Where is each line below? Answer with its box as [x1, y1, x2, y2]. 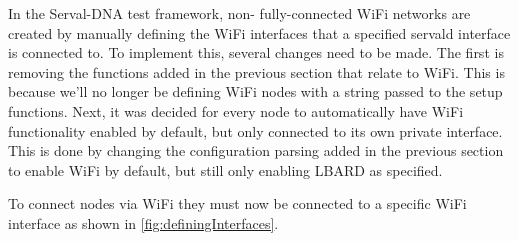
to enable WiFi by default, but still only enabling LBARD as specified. [8, 159, 443, 180]
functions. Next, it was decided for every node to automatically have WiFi [8, 100, 464, 121]
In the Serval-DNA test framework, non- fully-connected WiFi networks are [8, 3, 471, 23]
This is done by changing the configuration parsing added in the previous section [8, 140, 504, 161]
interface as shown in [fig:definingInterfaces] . [8, 212, 279, 233]
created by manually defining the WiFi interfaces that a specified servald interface [8, 22, 511, 43]
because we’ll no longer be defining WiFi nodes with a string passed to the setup [8, 81, 503, 102]
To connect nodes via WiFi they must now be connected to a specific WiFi [8, 193, 467, 214]
